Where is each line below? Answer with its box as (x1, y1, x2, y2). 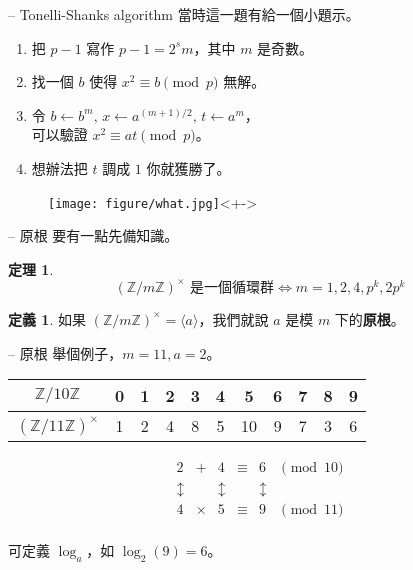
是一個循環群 (190, 280, 274, 295)
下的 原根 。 (334, 308, 405, 329)
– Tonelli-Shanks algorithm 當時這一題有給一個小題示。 (8, 4, 360, 24)
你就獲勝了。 (146, 157, 231, 178)
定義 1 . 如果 (8, 308, 86, 329)
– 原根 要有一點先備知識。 (8, 225, 179, 246)
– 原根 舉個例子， (8, 342, 123, 363)
